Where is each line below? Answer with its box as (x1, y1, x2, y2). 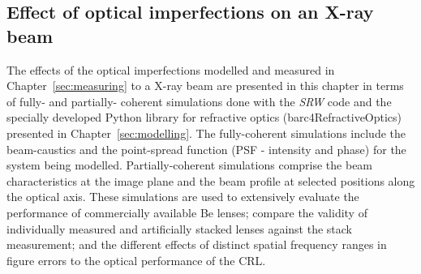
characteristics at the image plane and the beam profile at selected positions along (6, 172, 415, 189)
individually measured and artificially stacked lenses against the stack (6, 220, 352, 237)
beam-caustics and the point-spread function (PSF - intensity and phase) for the (6, 140, 406, 157)
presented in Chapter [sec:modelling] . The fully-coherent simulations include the (6, 124, 406, 141)
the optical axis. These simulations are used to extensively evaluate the (6, 188, 359, 205)
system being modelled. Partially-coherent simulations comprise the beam (6, 156, 373, 173)
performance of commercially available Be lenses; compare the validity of (6, 203, 367, 220)
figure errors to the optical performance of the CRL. (6, 251, 266, 268)
